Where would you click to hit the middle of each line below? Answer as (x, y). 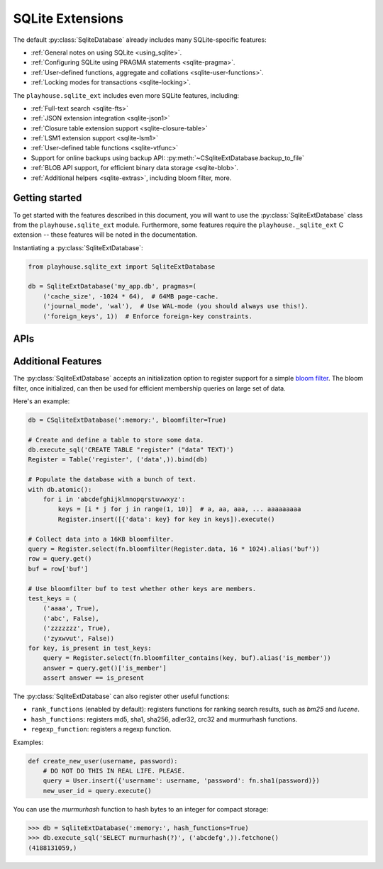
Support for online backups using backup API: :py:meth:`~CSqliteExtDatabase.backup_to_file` (168, 158)
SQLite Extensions (68, 18)
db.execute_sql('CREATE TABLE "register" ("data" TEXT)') (131, 450)
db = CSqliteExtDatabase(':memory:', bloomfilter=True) (127, 420)
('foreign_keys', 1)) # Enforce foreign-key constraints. (148, 316)
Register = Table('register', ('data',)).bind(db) (118, 460)
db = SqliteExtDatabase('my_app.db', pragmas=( (112, 286)
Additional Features (57, 361)
